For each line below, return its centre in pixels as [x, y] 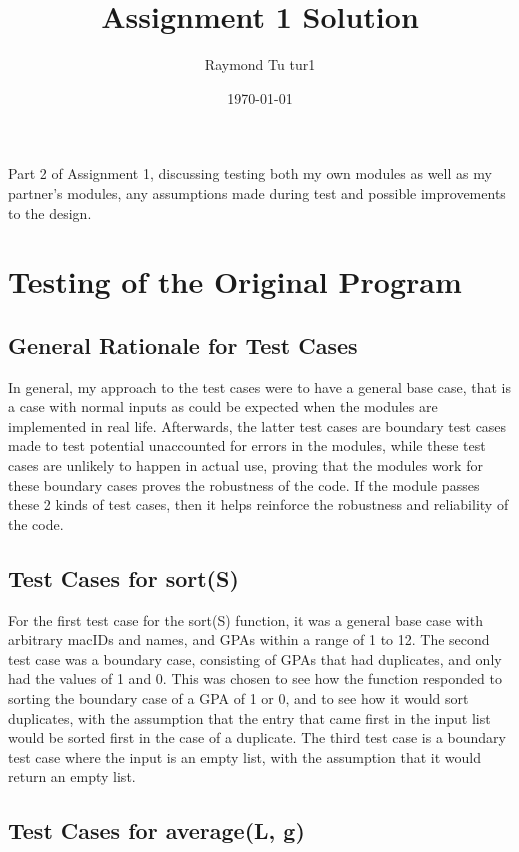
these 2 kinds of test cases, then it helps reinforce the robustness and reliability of [258, 504]
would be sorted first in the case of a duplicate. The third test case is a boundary [257, 737]
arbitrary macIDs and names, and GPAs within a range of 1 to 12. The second [249, 639]
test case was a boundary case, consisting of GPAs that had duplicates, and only [255, 658]
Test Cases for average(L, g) [156, 830]
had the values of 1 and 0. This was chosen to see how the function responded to [255, 678]
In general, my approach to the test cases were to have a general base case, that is [259, 386]
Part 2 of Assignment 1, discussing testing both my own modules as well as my [250, 173]
